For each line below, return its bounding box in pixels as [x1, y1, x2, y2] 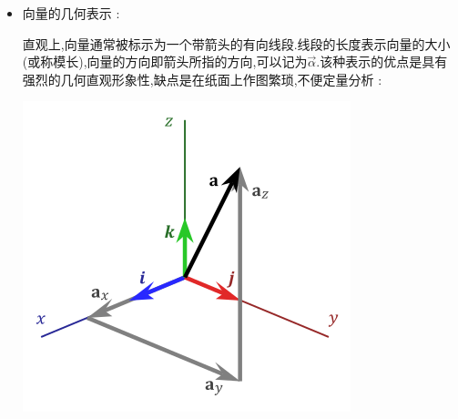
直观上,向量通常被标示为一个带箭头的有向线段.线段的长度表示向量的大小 [22, 34, 451, 53]
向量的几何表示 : [22, 4, 120, 22]
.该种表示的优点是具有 [316, 52, 448, 71]
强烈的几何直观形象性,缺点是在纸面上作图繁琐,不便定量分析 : [22, 69, 382, 88]
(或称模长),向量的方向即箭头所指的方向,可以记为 [22, 52, 308, 71]
